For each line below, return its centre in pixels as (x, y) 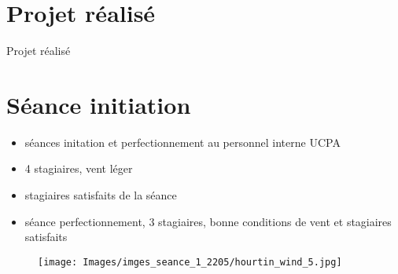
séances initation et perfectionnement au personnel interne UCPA (182, 142)
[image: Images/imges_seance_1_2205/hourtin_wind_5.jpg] (190, 262)
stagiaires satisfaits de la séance (101, 195)
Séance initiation (99, 104)
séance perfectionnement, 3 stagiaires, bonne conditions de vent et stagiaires (208, 221)
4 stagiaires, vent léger (79, 168)
